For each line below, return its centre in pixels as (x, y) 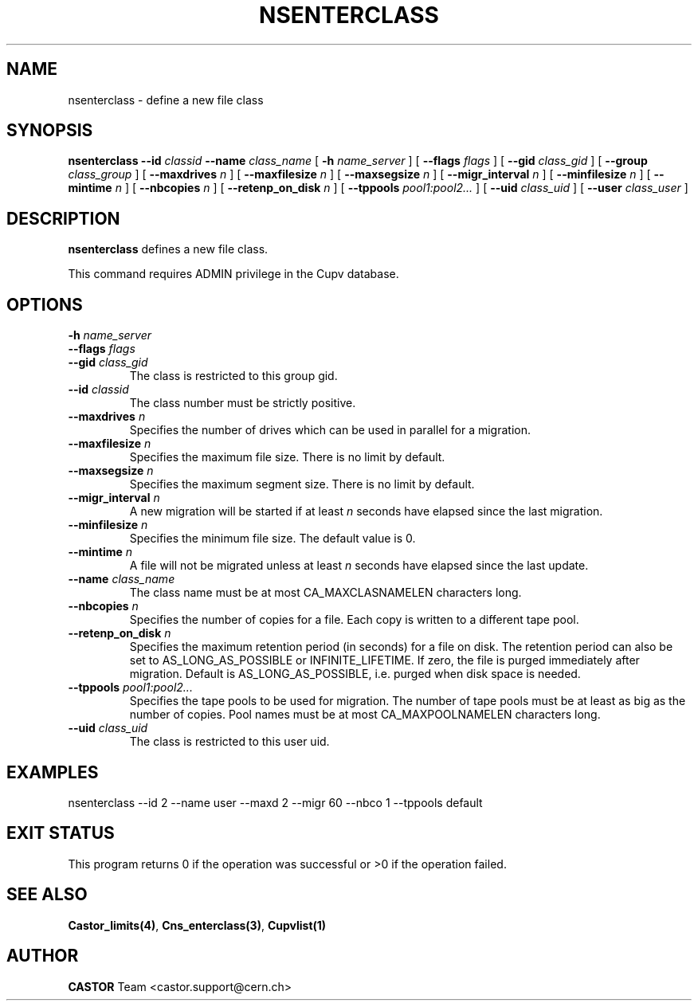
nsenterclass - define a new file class (166, 100)
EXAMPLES (53, 772)
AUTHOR (43, 956)
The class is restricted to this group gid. (233, 376)
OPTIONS (45, 304)
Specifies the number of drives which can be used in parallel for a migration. (330, 430)
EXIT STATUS (61, 833)
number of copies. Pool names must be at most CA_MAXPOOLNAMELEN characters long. (365, 715)
